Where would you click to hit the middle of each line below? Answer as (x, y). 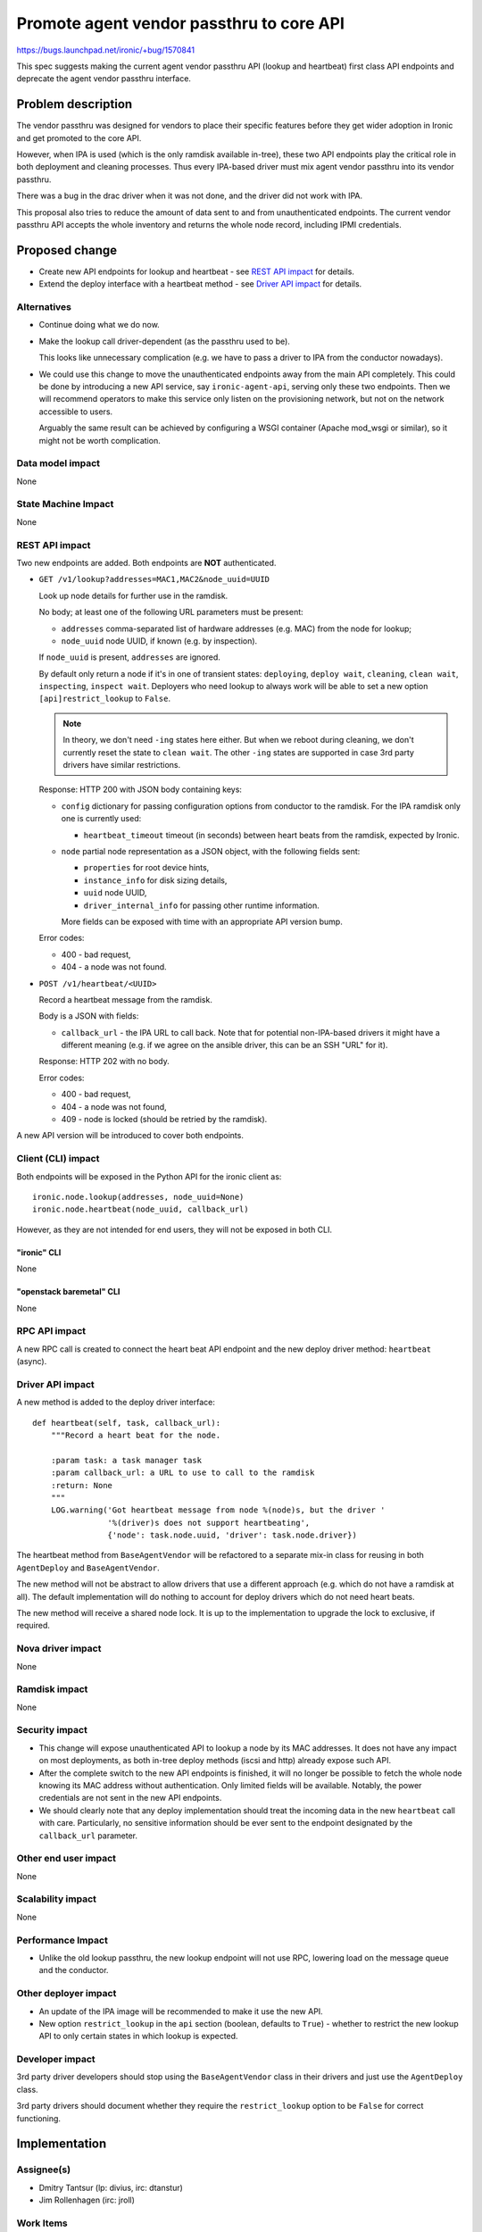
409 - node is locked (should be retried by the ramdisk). (164, 1120)
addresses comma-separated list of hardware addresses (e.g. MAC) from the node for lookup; (237, 629)
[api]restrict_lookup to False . (105, 699)
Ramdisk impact (52, 1689)
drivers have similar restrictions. (122, 765)
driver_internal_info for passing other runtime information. (202, 905)
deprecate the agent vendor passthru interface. (104, 79)
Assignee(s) (44, 2170)
